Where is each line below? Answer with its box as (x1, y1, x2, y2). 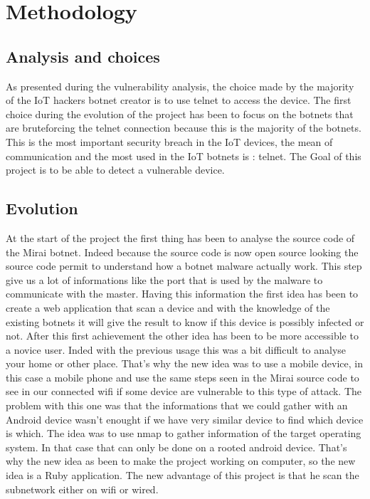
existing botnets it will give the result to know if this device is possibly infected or (6, 314, 364, 329)
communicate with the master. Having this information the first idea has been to (6, 286, 359, 301)
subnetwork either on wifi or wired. (6, 481, 159, 496)
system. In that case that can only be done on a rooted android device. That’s (6, 439, 347, 454)
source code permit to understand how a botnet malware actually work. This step (6, 258, 362, 273)
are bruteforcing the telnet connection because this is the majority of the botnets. (6, 120, 361, 135)
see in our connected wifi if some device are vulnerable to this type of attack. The (6, 384, 362, 399)
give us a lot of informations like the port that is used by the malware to (6, 272, 323, 287)
